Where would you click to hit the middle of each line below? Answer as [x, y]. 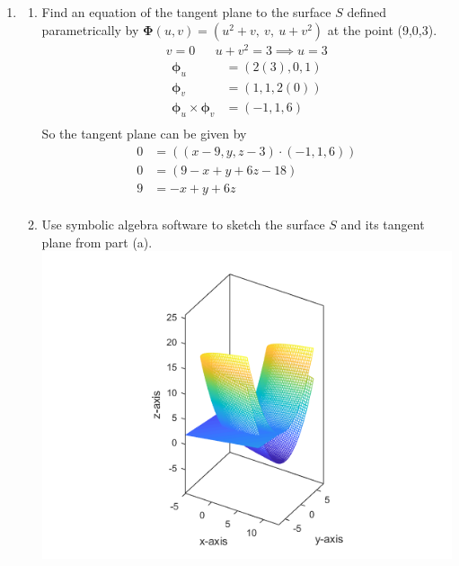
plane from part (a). [97, 242]
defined [367, 12]
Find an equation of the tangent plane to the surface [186, 12]
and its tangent [383, 224]
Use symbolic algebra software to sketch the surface [183, 224]
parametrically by [90, 29]
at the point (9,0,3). [382, 29]
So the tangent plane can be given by [144, 134]
